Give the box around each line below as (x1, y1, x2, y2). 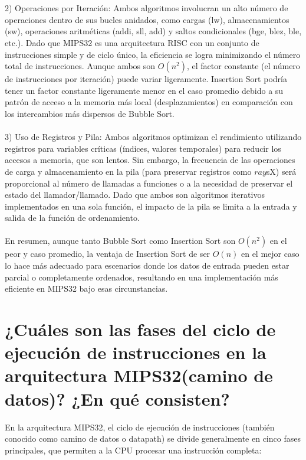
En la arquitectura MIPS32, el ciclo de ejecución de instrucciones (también (5, 420, 275, 433)
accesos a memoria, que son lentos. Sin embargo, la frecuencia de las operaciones (5, 154, 295, 166)
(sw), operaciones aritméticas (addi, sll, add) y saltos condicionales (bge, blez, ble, (5, 25, 302, 37)
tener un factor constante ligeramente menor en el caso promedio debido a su (5, 84, 284, 96)
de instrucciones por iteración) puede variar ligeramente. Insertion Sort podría (5, 73, 287, 85)
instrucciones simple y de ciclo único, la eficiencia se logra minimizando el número (5, 48, 301, 60)
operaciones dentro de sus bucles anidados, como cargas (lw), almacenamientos (5, 13, 289, 25)
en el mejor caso (241, 247, 300, 260)
